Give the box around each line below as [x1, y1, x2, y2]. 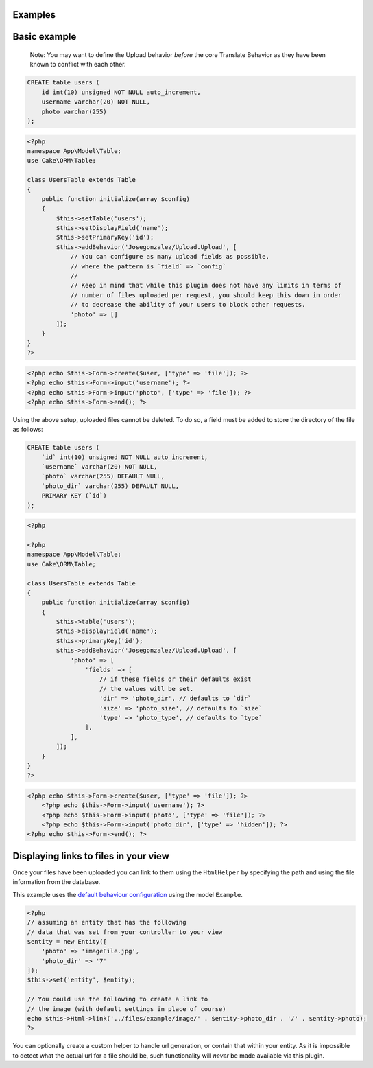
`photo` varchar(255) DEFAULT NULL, [41, 472, 165, 480]
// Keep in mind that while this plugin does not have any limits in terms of [70, 281, 342, 290]
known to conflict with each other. [29, 60, 126, 69]
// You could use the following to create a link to [27, 995, 208, 1003]
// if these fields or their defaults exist [99, 675, 252, 683]
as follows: [12, 426, 44, 434]
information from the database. [12, 878, 101, 886]
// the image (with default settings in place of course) [27, 1005, 226, 1012]
